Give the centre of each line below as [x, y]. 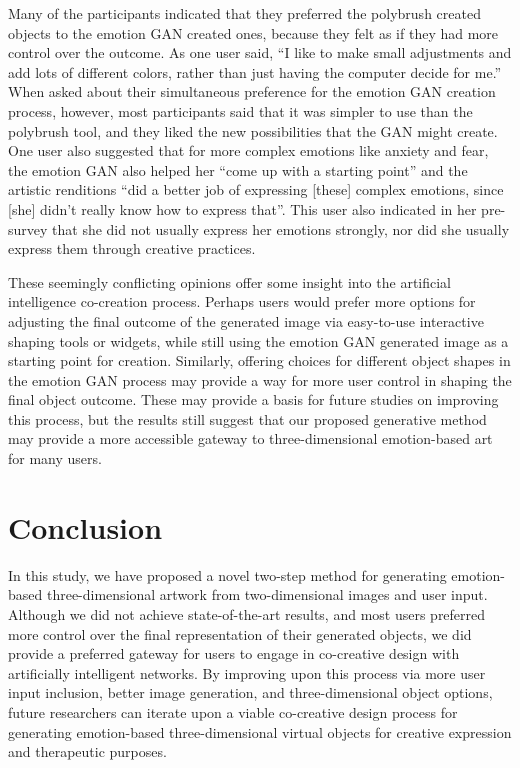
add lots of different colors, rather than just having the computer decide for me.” [255, 71]
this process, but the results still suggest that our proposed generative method [247, 418]
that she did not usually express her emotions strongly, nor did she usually [281, 228]
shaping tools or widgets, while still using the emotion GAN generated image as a [258, 340]
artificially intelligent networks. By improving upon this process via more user [247, 672]
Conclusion [85, 526]
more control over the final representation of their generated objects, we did [240, 633]
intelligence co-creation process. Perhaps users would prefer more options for [242, 301]
